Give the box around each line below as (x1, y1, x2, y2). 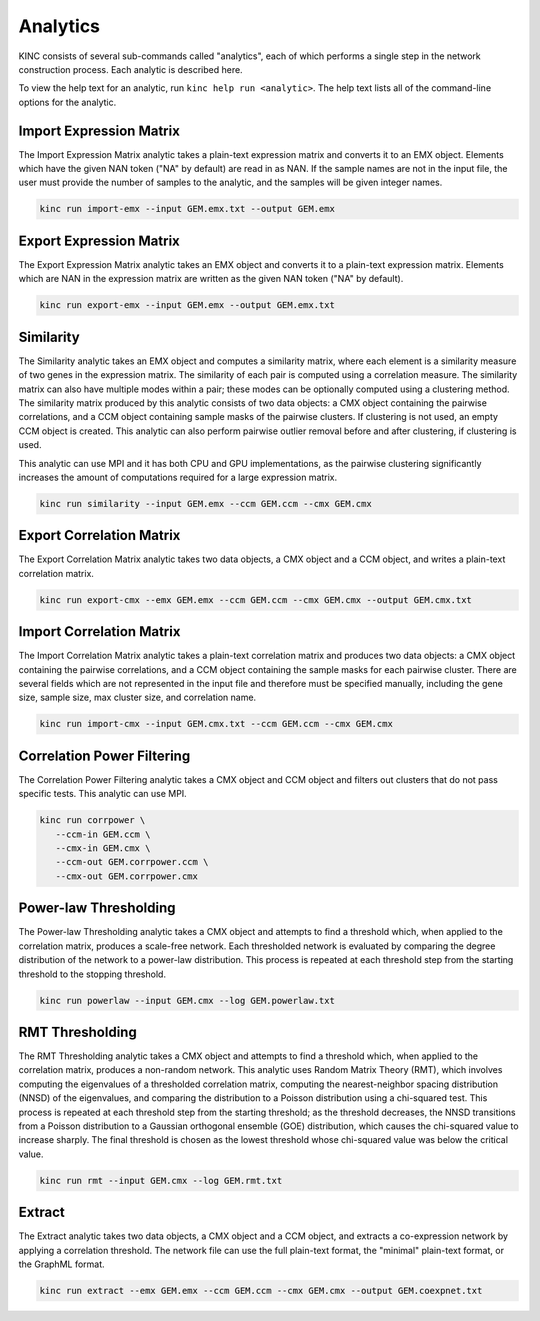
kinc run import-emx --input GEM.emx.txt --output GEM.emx (39, 203, 335, 215)
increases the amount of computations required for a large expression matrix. (18, 471, 338, 483)
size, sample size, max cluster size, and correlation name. (18, 691, 257, 704)
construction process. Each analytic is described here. (18, 63, 244, 75)
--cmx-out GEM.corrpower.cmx (55, 870, 199, 882)
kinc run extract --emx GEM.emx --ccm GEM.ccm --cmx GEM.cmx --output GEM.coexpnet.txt (39, 1285, 483, 1296)
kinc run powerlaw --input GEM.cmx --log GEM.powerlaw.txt (39, 995, 335, 1006)
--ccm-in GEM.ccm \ (55, 828, 151, 840)
